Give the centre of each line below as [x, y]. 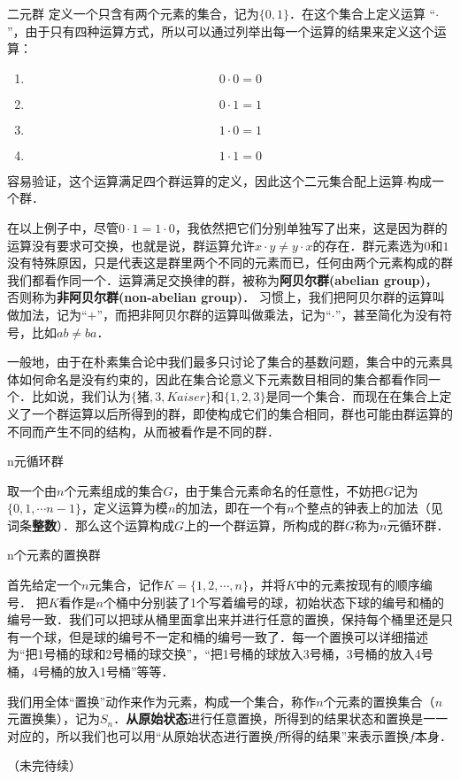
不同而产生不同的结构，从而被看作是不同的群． [143, 431]
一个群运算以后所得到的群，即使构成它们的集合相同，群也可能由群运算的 [242, 413]
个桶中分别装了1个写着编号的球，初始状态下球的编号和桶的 [273, 602]
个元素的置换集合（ [379, 701]
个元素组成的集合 [114, 490]
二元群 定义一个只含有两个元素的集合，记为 [133, 13]
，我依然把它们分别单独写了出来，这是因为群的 [311, 227]
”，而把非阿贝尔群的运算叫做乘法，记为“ [214, 314]
